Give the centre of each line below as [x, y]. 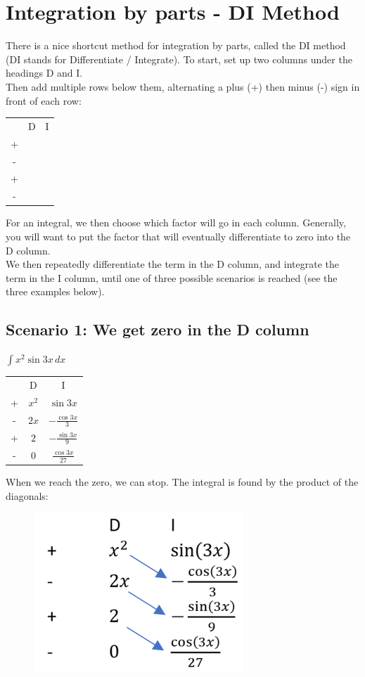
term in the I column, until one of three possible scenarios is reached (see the [172, 277]
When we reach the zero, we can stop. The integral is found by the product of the [182, 482]
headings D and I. [44, 73]
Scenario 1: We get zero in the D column [158, 329]
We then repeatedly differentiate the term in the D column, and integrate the [173, 264]
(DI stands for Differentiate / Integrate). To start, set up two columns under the [179, 59]
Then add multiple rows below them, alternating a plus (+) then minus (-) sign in [183, 86]
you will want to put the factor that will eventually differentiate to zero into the [178, 236]
